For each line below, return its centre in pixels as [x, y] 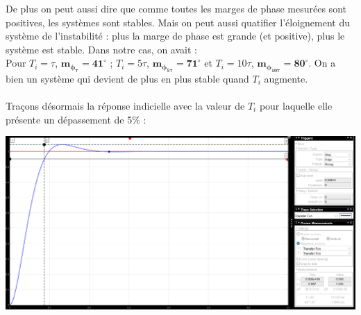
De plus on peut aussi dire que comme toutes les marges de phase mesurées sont [176, 8]
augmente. [286, 78]
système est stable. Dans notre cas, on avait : [101, 49]
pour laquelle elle [296, 105]
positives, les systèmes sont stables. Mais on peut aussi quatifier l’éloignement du [178, 22]
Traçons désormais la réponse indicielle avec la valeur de [125, 105]
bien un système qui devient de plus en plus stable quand [127, 78]
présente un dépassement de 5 [69, 119]
